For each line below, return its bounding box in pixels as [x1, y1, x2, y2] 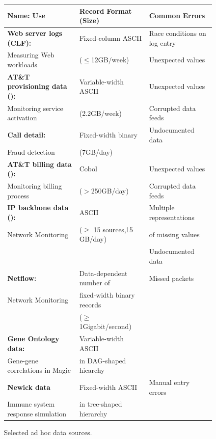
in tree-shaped [79, 399, 122, 409]
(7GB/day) [79, 146, 113, 157]
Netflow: [7, 273, 36, 283]
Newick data [7, 382, 51, 392]
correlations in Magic [7, 365, 71, 375]
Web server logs [7, 27, 62, 38]
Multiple [149, 202, 175, 213]
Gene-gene [7, 355, 39, 365]
